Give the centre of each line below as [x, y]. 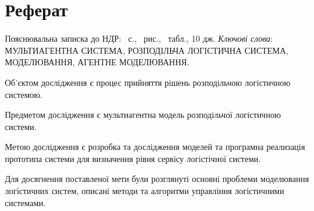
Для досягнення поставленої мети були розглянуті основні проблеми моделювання [157, 179]
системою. [24, 94]
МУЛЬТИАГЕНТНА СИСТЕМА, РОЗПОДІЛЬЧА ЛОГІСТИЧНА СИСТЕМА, [147, 50]
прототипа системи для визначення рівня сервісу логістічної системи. [133, 158]
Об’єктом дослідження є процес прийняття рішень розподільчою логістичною [148, 82]
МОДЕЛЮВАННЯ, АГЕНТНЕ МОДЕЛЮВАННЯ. [97, 62]
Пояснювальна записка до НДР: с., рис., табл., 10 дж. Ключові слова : [139, 38]
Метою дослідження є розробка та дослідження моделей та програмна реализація [155, 147]
